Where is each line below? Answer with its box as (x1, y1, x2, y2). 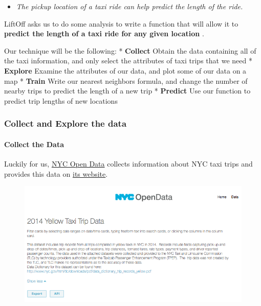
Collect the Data (4, 138, 64, 149)
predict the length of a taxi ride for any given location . (4, 28, 204, 39)
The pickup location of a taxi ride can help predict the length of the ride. (16, 1, 243, 11)
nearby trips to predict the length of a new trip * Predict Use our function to (4, 85, 251, 96)
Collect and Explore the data (4, 117, 127, 130)
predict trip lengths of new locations (4, 95, 118, 106)
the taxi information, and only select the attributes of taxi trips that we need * (4, 55, 252, 66)
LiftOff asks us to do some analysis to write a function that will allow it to (4, 18, 238, 29)
